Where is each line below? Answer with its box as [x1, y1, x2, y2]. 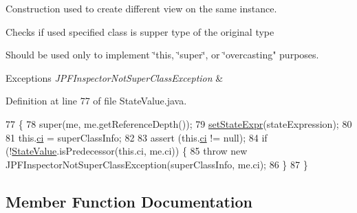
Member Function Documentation [6, 190, 253, 212]
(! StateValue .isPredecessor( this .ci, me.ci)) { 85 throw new [6, 144, 248, 158]
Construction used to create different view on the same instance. [6, 1, 277, 15]
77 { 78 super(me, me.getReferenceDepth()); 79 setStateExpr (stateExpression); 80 [6, 116, 352, 131]
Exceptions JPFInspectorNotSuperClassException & [6, 70, 224, 85]
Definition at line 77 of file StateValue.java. [6, 93, 187, 108]
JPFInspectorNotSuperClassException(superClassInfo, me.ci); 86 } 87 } [6, 157, 308, 171]
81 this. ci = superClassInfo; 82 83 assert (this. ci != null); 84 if [6, 130, 268, 144]
